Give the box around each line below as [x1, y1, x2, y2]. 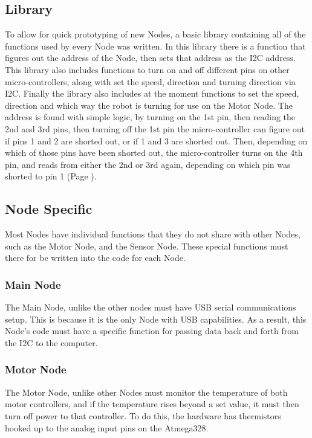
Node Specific [5, 199, 93, 218]
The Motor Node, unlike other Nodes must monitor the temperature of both [5, 385, 288, 398]
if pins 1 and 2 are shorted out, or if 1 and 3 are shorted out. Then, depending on [5, 134, 308, 147]
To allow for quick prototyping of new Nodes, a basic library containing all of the [5, 28, 306, 40]
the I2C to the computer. [5, 336, 98, 349]
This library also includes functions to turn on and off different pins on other [5, 63, 290, 76]
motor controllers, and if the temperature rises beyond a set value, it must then [5, 398, 299, 410]
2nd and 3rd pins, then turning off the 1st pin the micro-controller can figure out [5, 122, 305, 135]
